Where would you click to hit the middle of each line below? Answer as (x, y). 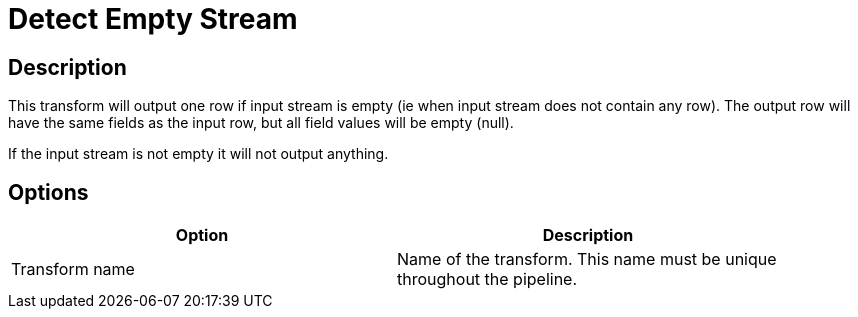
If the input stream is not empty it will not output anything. (198, 154)
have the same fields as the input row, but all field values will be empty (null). (261, 123)
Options (48, 192)
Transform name (73, 269)
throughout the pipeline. (487, 279)
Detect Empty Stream (153, 19)
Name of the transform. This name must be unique (587, 259)
